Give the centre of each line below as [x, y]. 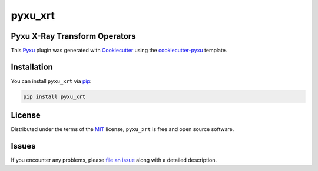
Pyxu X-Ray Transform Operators [73, 36]
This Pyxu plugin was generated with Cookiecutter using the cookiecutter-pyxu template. [119, 51]
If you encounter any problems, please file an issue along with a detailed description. [114, 160]
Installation [32, 67]
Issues [23, 146]
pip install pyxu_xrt [54, 96]
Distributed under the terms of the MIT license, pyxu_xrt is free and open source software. [122, 129]
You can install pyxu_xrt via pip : [51, 81]
